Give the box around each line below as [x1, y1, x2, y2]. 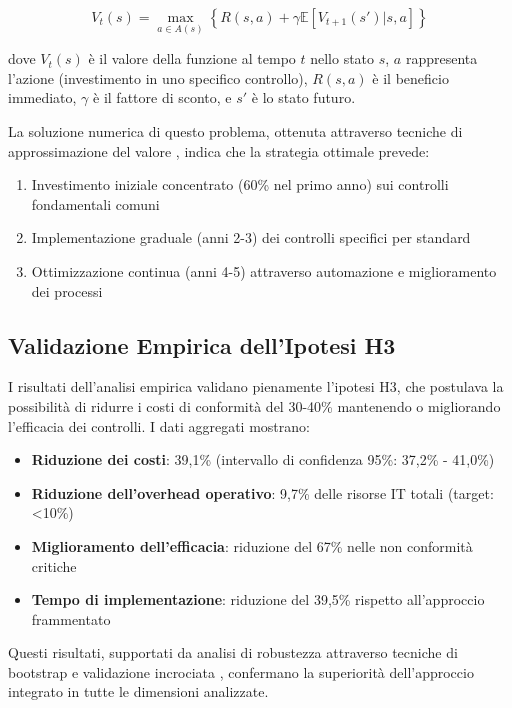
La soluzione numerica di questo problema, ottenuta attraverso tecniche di [8, 121, 463, 141]
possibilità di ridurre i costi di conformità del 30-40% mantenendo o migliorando [8, 395, 501, 416]
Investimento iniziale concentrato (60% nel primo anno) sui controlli [31, 174, 449, 195]
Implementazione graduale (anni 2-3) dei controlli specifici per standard [31, 227, 471, 248]
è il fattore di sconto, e [93, 87, 232, 108]
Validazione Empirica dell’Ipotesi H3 [8, 329, 396, 360]
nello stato [310, 48, 375, 69]
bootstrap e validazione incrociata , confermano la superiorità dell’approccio [8, 661, 474, 682]
